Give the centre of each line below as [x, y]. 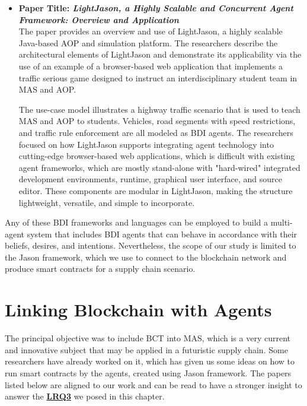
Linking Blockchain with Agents [138, 310]
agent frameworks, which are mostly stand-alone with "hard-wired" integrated [159, 167]
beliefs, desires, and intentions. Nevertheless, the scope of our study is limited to [151, 245]
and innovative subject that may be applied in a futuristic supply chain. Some [146, 349]
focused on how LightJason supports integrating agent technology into [146, 144]
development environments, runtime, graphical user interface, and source [150, 179]
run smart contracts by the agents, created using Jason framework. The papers [148, 372]
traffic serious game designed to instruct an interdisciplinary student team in [158, 77]
